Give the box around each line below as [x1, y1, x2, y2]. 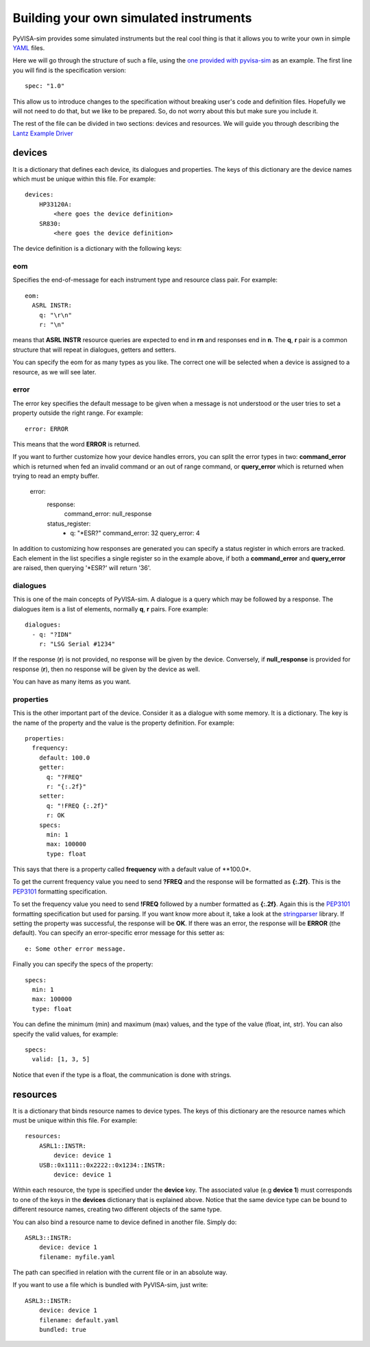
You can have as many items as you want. [12, 677, 132, 686]
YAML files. [12, 43, 45, 52]
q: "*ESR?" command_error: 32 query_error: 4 [70, 529, 200, 537]
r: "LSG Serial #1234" [38, 639, 116, 648]
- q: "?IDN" [32, 631, 72, 638]
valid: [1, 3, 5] [32, 1055, 90, 1063]
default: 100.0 [38, 754, 90, 762]
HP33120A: [38, 200, 72, 208]
